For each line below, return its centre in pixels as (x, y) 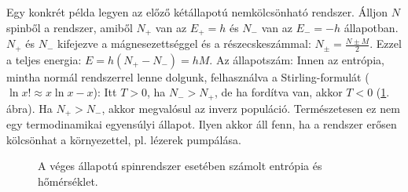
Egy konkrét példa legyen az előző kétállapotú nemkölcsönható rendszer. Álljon (197, 12)
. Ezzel (386, 43)
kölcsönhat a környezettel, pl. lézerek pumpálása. (124, 139)
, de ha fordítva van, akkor (278, 92)
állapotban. (371, 27)
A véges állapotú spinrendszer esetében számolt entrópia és (180, 166)
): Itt (105, 92)
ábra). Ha (29, 108)
